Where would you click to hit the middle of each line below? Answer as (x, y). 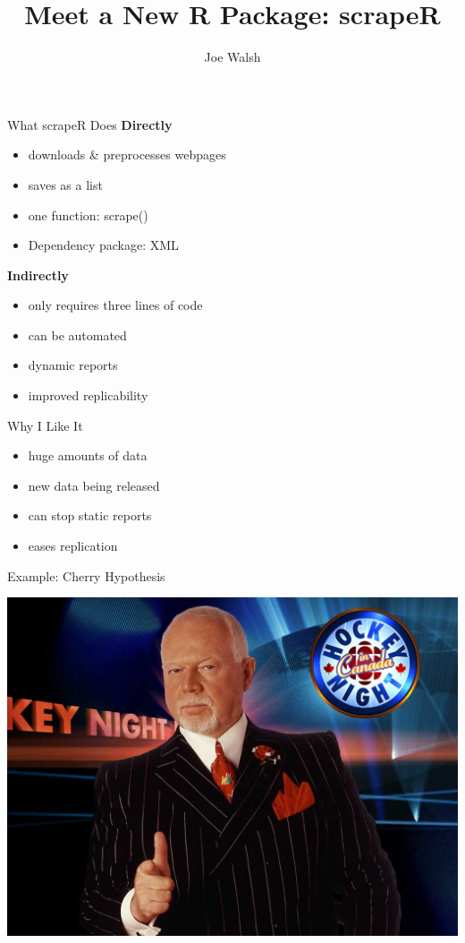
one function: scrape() (88, 214)
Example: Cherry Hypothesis (86, 575)
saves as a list (65, 184)
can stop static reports (90, 515)
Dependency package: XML (103, 245)
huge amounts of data (88, 455)
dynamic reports (73, 365)
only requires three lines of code (115, 305)
